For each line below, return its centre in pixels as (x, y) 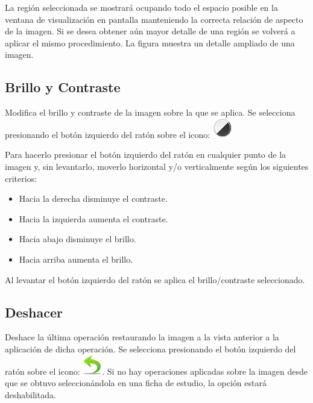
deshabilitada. (30, 394)
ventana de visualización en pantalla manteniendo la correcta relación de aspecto (154, 19)
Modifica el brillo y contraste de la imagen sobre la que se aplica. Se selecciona (150, 112)
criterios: (21, 178)
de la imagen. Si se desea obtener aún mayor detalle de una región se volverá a (150, 31)
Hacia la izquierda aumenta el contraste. (93, 218)
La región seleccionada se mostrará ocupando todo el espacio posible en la (141, 7)
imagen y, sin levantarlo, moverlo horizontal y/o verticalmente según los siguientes (157, 166)
